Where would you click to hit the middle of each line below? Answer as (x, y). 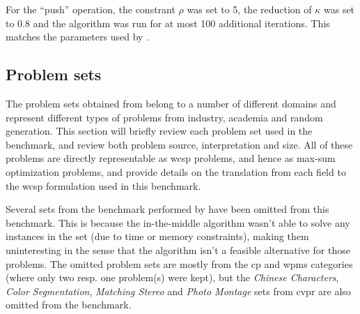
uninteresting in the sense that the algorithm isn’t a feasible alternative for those (178, 249)
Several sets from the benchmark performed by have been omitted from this (167, 209)
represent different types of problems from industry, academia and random (164, 117)
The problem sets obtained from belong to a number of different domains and (171, 103)
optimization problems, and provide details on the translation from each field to (176, 171)
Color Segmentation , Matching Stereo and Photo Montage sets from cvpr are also (178, 291)
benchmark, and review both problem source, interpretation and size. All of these (179, 144)
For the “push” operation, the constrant (91, 9)
